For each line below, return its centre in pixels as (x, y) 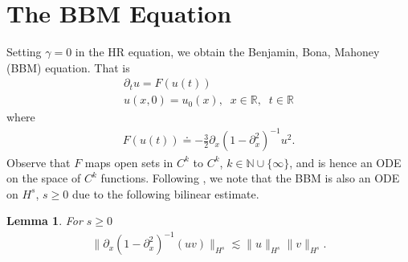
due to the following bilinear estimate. (165, 193)
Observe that (39, 162)
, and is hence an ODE (345, 162)
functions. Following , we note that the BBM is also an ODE (250, 178)
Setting (24, 52)
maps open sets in (129, 162)
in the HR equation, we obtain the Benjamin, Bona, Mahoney (227, 52)
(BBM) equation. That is (68, 67)
